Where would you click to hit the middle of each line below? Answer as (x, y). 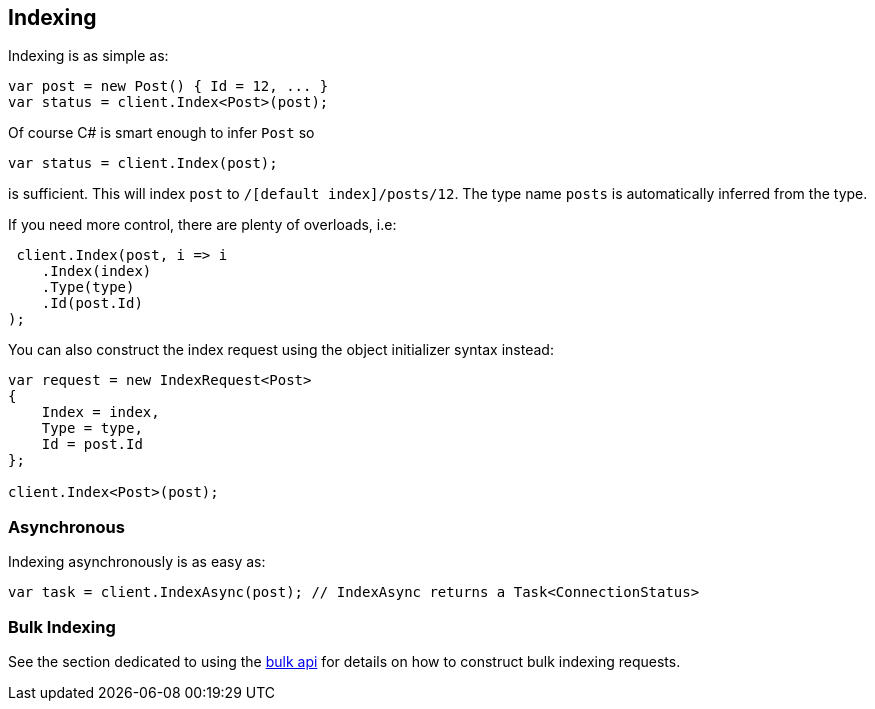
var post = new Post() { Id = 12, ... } (168, 86)
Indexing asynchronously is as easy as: (137, 562)
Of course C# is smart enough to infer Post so (161, 133)
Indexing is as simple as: (88, 56)
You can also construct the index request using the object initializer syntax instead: (281, 350)
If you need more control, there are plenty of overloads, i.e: (202, 225)
